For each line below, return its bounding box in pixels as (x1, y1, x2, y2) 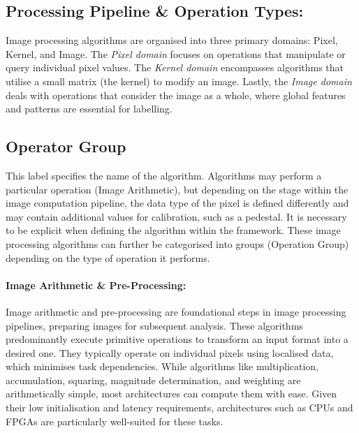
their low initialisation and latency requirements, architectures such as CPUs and (6, 400, 353, 415)
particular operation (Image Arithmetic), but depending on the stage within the (6, 182, 349, 196)
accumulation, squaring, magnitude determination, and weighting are (6, 372, 301, 387)
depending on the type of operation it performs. (6, 250, 210, 265)
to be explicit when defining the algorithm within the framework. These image (6, 223, 341, 237)
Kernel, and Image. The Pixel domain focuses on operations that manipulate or (6, 46, 346, 61)
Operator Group (6, 135, 126, 157)
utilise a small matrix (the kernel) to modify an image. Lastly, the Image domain (6, 73, 352, 88)
